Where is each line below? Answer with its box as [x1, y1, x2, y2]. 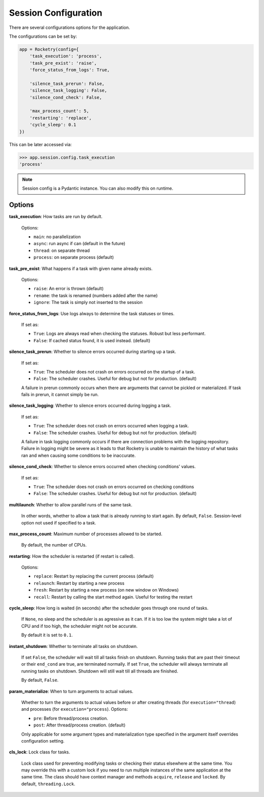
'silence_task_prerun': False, [29, 81, 105, 86]
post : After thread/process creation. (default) [33, 722, 126, 728]
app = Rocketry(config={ [19, 47, 79, 52]
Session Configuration [9, 7, 103, 18]
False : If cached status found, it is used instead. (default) [33, 337, 151, 343]
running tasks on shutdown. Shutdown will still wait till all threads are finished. [21, 668, 178, 674]
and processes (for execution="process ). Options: [21, 706, 128, 712]
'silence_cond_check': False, [29, 95, 102, 100]
